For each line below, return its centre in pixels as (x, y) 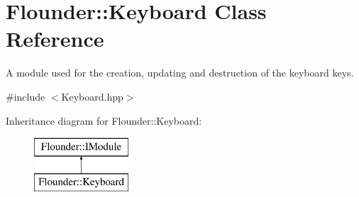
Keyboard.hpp (92, 96)
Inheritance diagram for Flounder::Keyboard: (104, 120)
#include (26, 96)
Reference (55, 39)
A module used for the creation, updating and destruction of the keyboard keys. (180, 73)
